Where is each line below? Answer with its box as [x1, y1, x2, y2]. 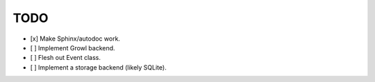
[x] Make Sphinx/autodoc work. [30, 34, 121, 43]
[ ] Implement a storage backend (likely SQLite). [30, 63, 167, 72]
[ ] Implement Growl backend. [30, 43, 115, 52]
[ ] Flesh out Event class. [30, 54, 101, 62]
